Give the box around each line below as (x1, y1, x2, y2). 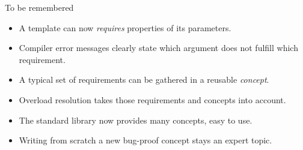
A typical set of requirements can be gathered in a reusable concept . (19, 73, 269, 86)
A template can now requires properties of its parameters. (19, 21, 231, 34)
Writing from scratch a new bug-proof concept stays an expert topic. (19, 134, 272, 146)
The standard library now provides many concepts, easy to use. (19, 113, 252, 126)
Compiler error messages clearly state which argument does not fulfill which (19, 41, 298, 54)
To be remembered (5, 1, 74, 13)
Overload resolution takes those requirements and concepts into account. (19, 93, 286, 106)
